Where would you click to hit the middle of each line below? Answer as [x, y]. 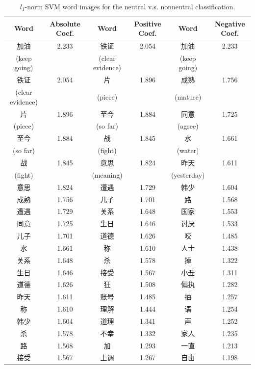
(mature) [188, 96]
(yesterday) [188, 174]
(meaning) [107, 174]
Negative [230, 23]
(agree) [188, 126]
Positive [148, 23]
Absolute [65, 23]
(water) [188, 150]
